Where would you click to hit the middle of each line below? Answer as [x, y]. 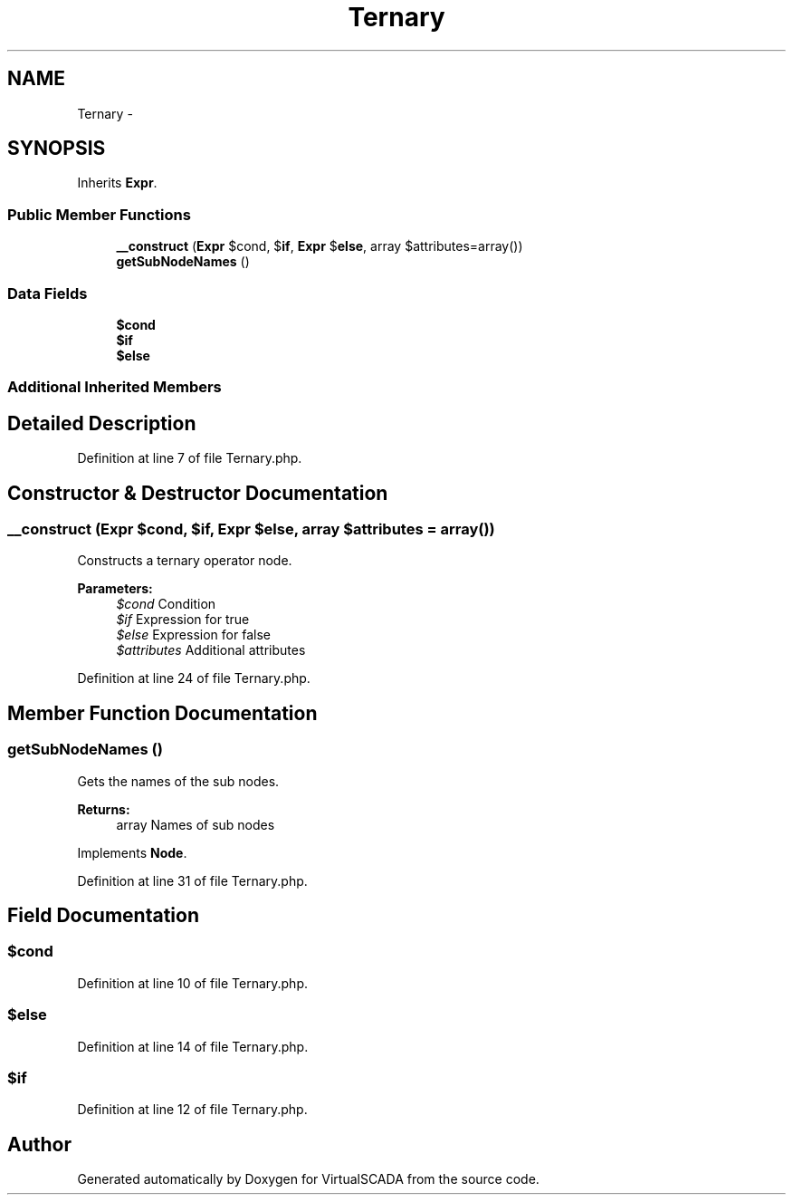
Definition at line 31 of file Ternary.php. [192, 880]
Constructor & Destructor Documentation [198, 493]
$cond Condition [166, 604]
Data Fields [48, 293]
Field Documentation [103, 916]
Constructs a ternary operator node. [185, 561]
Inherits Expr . [117, 183]
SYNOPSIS [57, 149]
